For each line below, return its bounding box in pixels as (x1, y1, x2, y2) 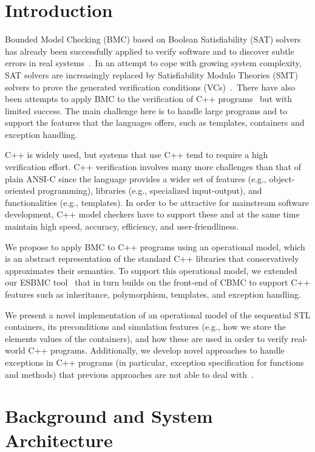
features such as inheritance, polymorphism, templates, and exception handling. (5, 288, 301, 300)
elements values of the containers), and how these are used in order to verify (5, 332, 288, 344)
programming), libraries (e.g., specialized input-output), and (38, 184, 262, 197)
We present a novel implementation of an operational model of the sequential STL (5, 308, 311, 321)
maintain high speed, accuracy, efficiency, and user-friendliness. (5, 220, 239, 233)
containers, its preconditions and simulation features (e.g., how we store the (5, 320, 286, 333)
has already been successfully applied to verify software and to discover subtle (5, 44, 294, 57)
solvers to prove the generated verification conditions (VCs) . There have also (5, 80, 296, 93)
